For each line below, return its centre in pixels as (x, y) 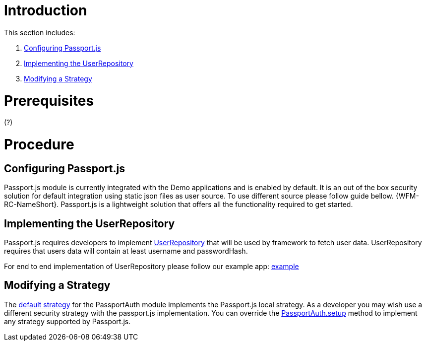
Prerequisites (49, 101)
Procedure (39, 144)
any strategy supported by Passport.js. (67, 321)
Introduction (46, 10)
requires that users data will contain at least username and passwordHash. (126, 251)
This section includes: (40, 32)
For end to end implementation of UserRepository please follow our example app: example (152, 267)
